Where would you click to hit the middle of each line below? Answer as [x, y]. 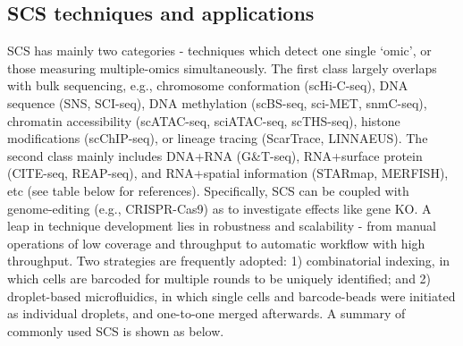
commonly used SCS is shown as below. [116, 330]
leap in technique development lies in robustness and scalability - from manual [222, 226]
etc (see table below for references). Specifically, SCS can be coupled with [208, 190]
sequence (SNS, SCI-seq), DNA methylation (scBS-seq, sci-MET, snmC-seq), [217, 102]
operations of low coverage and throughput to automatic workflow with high [216, 243]
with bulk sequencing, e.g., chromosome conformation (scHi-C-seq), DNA [208, 85]
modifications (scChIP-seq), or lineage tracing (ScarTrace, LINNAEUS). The [218, 138]
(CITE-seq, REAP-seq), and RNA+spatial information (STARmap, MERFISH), [228, 173]
